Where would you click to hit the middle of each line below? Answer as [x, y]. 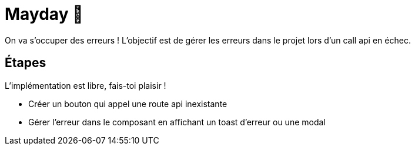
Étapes [26, 63]
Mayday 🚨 [44, 14]
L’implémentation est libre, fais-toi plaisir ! [86, 85]
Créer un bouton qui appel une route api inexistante [128, 104]
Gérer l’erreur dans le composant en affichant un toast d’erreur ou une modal [177, 122]
